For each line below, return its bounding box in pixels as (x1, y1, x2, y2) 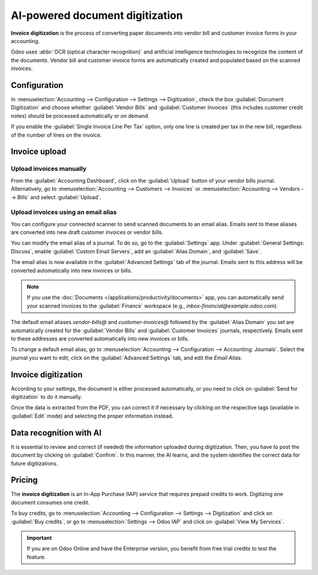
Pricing (11, 475, 38, 485)
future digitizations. (11, 460, 58, 467)
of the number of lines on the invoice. (11, 131, 102, 138)
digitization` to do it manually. (11, 394, 82, 401)
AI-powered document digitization (11, 9, 183, 22)
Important (26, 534, 52, 541)
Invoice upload (11, 147, 67, 157)
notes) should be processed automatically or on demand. (11, 112, 150, 119)
